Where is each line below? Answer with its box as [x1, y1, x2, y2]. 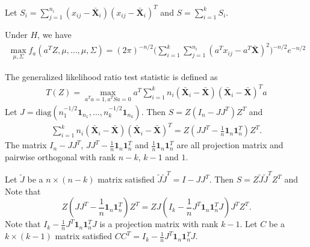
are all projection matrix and [176, 139, 284, 151]
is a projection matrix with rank [99, 217, 219, 230]
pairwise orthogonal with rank [5, 150, 116, 163]
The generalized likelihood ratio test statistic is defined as [5, 70, 218, 83]
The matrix [5, 139, 47, 151]
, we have [37, 28, 72, 41]
